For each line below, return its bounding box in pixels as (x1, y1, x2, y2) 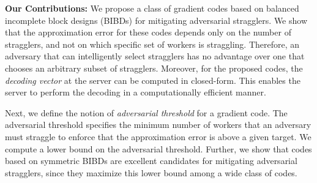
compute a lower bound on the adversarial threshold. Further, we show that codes (5, 142, 312, 155)
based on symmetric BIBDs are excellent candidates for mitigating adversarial (5, 154, 297, 167)
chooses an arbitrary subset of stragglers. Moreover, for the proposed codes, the (5, 61, 303, 74)
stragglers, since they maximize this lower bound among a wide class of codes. (5, 166, 297, 179)
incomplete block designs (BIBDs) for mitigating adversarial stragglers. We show (5, 13, 308, 26)
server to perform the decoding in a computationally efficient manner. (5, 86, 266, 99)
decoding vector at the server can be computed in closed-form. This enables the (5, 73, 300, 86)
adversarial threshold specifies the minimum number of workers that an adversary (5, 118, 311, 131)
